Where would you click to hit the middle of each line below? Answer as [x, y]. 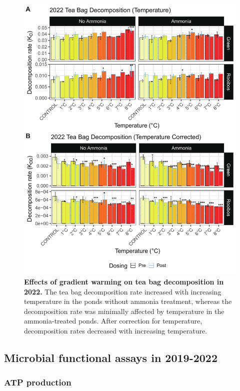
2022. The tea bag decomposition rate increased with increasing [123, 291]
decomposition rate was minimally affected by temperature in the [124, 311]
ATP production [38, 382]
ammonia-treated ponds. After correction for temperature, [113, 321]
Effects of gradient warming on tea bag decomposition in [124, 281]
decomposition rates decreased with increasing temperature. [116, 330]
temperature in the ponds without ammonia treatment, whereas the [128, 301]
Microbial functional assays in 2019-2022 [111, 357]
